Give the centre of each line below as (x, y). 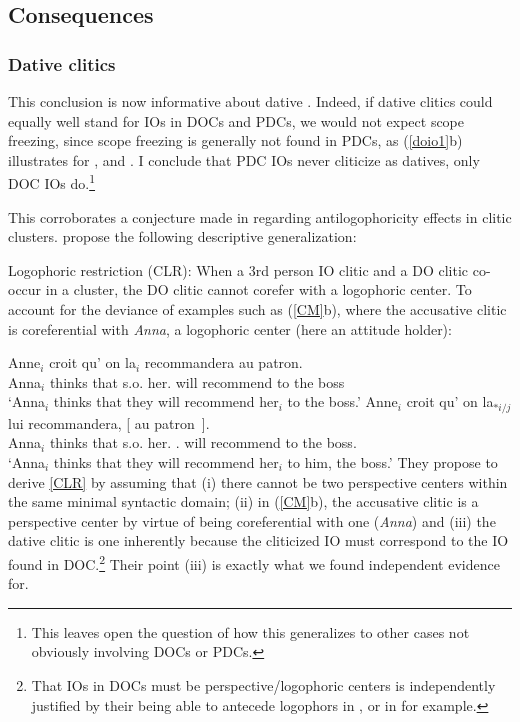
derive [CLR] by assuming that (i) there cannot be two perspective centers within (258, 481)
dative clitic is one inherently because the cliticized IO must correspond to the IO (258, 540)
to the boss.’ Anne (342, 401)
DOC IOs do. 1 (52, 182)
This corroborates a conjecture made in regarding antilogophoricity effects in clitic (260, 216)
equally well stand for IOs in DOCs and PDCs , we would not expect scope (236, 120)
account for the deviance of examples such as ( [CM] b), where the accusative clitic (257, 309)
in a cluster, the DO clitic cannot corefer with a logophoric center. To (258, 289)
